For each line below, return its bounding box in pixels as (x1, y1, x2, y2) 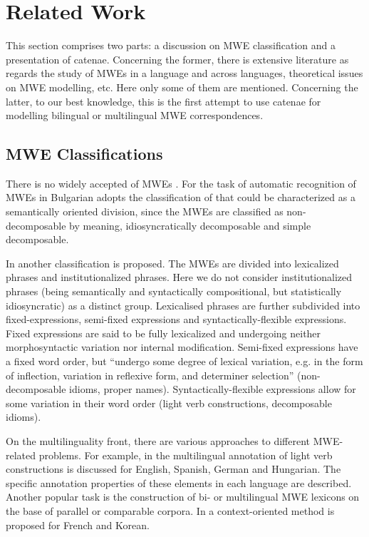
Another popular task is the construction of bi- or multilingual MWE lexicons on (6, 489, 360, 504)
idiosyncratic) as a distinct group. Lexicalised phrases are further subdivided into (6, 297, 360, 312)
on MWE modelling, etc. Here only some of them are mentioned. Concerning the (6, 79, 358, 94)
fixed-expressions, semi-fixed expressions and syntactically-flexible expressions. (6, 312, 347, 327)
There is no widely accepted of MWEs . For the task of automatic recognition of (6, 175, 356, 190)
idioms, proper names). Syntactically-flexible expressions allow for (69, 382, 356, 397)
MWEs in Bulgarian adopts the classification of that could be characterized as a (6, 190, 355, 205)
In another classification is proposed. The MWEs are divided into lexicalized (6, 255, 339, 270)
